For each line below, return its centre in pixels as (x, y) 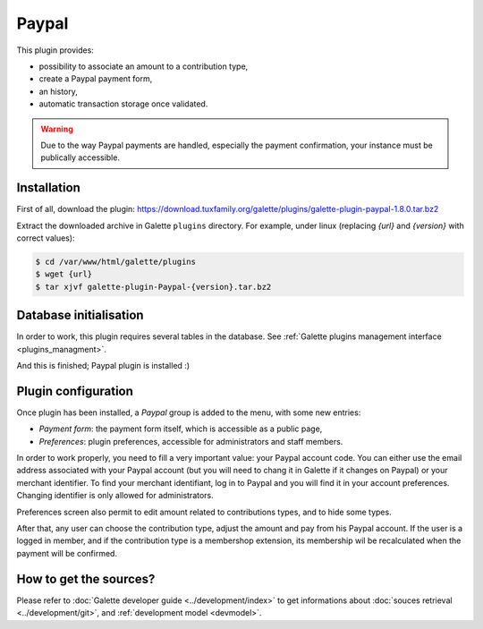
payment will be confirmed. (67, 553)
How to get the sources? (86, 578)
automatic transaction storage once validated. (123, 104)
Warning (57, 129)
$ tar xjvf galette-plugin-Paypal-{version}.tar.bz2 (153, 287)
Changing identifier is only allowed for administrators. (115, 496)
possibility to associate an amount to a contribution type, (144, 66)
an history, (58, 91)
